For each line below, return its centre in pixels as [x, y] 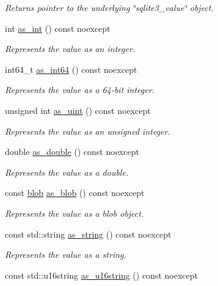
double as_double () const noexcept [72, 152]
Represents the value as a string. [66, 254]
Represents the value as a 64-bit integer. [80, 90]
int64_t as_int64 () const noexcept [71, 69]
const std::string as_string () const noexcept [88, 234]
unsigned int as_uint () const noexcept [78, 110]
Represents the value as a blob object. [74, 213]
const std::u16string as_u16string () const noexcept [101, 275]
